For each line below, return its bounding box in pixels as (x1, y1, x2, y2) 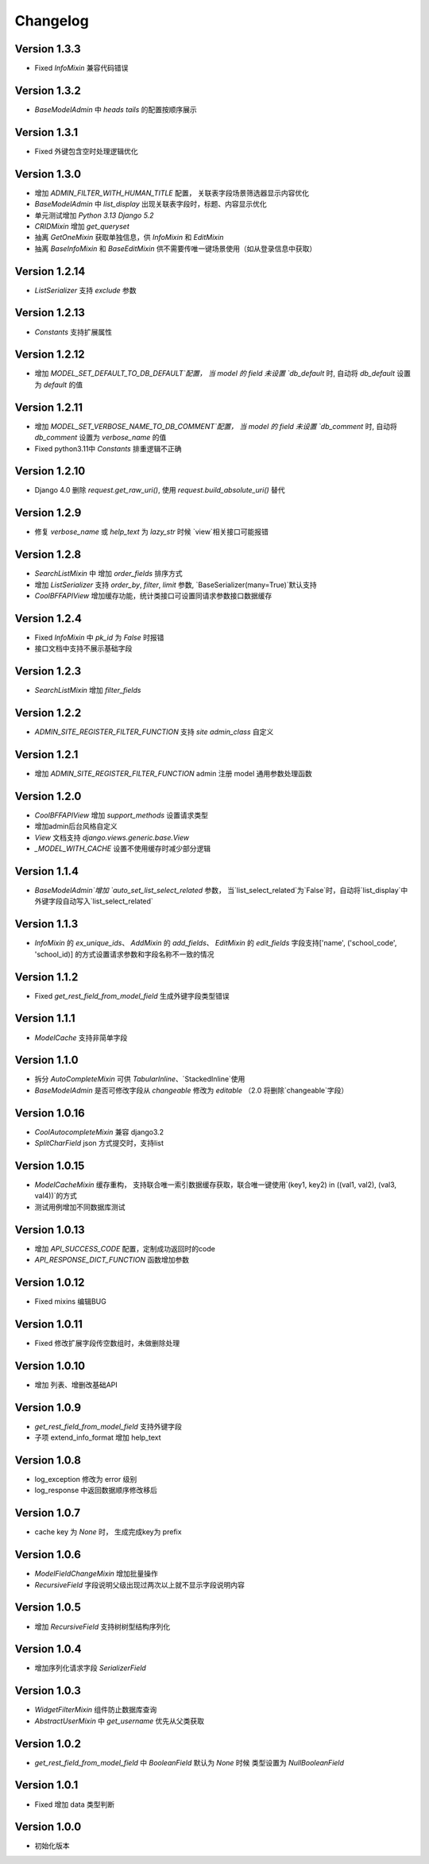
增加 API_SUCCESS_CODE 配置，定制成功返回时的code (34, 1243, 216, 1253)
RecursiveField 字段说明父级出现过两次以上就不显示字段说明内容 (34, 1580, 245, 1589)
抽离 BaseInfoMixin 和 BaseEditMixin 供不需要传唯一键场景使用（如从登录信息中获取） (34, 243, 317, 253)
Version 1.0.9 (14, 1401, 82, 1414)
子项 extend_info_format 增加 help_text (34, 1433, 162, 1442)
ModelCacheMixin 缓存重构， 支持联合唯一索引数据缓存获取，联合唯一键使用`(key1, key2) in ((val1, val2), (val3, (34, 1180, 397, 1189)
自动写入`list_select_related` (62, 896, 154, 906)
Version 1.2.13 (14, 306, 85, 319)
